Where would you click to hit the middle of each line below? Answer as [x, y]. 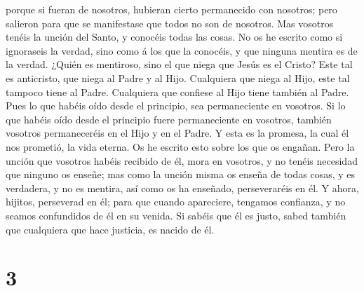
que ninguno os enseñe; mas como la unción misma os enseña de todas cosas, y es [181, 174]
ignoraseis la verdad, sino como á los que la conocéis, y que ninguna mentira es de [182, 50]
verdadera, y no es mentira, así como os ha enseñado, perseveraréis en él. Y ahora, [182, 188]
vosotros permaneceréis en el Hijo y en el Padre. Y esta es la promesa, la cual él [177, 133]
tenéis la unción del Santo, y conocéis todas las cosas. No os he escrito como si [174, 37]
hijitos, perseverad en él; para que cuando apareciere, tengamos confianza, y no [176, 202]
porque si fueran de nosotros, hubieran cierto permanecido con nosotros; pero [171, 9]
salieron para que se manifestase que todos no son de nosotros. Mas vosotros [170, 23]
